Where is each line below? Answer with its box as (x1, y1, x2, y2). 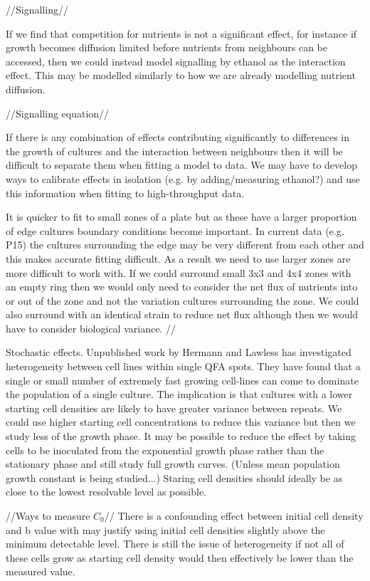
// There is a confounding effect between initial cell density (104, 508, 364, 523)
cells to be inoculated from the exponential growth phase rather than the (6, 442, 324, 457)
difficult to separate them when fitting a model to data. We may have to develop (6, 157, 357, 172)
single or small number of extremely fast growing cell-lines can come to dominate (6, 372, 359, 387)
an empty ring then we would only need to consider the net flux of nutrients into (6, 279, 358, 294)
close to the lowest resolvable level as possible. (6, 484, 206, 499)
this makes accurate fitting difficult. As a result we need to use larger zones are (6, 251, 351, 266)
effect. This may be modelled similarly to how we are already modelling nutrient (6, 68, 356, 83)
